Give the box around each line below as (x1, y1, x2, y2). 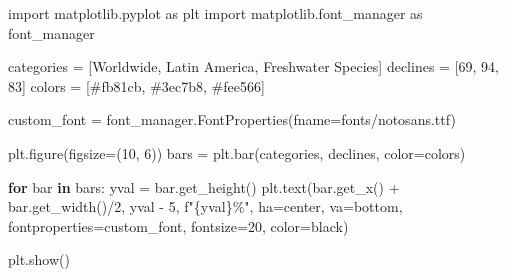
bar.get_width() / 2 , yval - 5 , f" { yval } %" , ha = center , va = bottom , (8, 196, 403, 217)
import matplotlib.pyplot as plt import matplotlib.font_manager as (8, 3, 423, 23)
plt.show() (8, 249, 70, 270)
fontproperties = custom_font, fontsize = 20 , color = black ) (8, 215, 349, 236)
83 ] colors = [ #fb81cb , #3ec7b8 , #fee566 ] (8, 75, 265, 96)
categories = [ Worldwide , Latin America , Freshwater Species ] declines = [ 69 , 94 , (8, 56, 500, 77)
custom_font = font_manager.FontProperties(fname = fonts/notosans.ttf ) (8, 109, 456, 130)
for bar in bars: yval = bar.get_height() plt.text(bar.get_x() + (8, 176, 400, 197)
